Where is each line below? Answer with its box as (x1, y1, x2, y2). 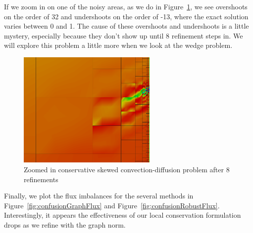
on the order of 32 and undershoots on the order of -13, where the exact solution (4, 11, 249, 21)
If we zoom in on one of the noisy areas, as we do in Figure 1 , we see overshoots (4, 1, 248, 11)
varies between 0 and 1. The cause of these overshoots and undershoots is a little (4, 21, 249, 31)
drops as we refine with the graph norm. (4, 219, 126, 230)
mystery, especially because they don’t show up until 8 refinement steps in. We (4, 30, 243, 40)
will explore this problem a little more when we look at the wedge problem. (4, 40, 233, 50)
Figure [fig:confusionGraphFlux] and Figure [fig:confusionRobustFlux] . (4, 200, 220, 210)
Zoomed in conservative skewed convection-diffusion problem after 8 (24, 164, 230, 174)
